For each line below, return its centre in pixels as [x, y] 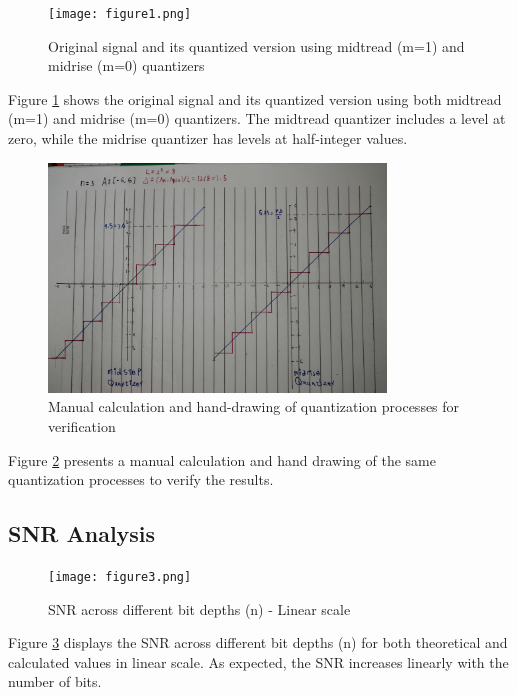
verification [82, 426]
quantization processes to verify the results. [141, 479]
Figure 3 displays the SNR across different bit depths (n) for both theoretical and [258, 642]
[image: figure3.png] [120, 577]
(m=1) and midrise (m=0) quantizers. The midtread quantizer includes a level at [257, 118]
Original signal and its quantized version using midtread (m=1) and [256, 45]
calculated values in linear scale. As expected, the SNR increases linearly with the [258, 661]
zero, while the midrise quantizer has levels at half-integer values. [208, 138]
